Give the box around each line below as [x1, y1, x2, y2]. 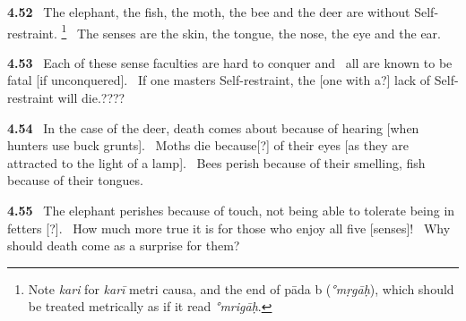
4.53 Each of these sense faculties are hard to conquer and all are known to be [7, 53, 453, 72]
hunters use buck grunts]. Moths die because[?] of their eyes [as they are [7, 136, 409, 155]
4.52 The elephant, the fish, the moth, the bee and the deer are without [7, 3, 410, 21]
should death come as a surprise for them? [7, 236, 240, 255]
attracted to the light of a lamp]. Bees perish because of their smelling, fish [7, 153, 426, 172]
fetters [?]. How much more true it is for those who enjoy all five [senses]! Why [7, 218, 451, 237]
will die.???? [57, 89, 125, 107]
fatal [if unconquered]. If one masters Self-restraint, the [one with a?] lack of [7, 71, 431, 89]
